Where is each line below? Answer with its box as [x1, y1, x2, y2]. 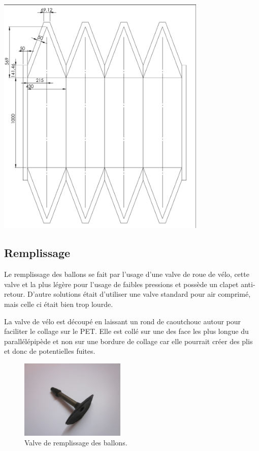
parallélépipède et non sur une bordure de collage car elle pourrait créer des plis [4, 335, 253, 346]
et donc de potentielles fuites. [4, 346, 95, 356]
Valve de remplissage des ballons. [24, 437, 127, 448]
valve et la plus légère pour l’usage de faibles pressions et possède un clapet [4, 278, 239, 289]
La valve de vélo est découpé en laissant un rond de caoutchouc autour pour [4, 316, 241, 326]
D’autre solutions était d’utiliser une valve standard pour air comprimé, [27, 289, 251, 299]
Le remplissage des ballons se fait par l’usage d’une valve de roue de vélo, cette [4, 269, 249, 279]
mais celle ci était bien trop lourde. [4, 298, 113, 309]
